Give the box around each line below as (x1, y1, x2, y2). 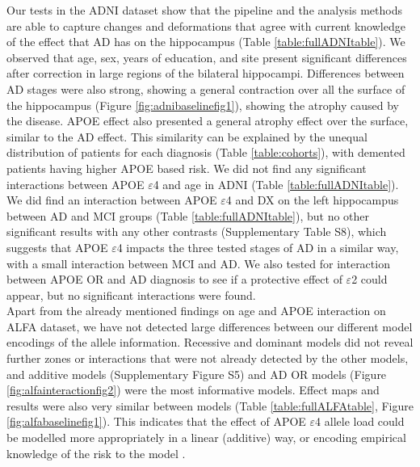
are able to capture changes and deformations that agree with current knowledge (6, 17, 405, 34)
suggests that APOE (6, 238, 108, 255)
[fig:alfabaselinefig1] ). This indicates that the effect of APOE (6, 413, 306, 430)
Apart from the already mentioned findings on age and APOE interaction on (6, 302, 386, 319)
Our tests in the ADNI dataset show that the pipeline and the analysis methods (6, 2, 402, 18)
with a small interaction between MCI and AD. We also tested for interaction (6, 255, 390, 271)
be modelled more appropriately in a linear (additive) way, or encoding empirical (6, 429, 406, 446)
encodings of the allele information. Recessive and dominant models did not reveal (6, 334, 414, 351)
